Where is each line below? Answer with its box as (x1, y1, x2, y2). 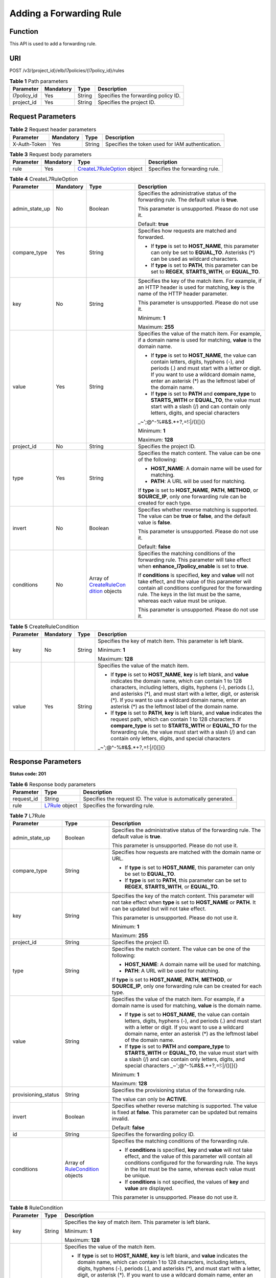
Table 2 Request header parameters (9, 126, 97, 133)
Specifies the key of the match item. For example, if (138, 278, 262, 285)
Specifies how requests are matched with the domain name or (111, 849, 262, 856)
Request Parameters (9, 112, 76, 121)
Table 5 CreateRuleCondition (9, 623, 79, 630)
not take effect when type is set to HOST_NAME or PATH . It (111, 899, 256, 906)
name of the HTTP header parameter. (138, 290, 228, 298)
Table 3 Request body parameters (9, 151, 92, 158)
